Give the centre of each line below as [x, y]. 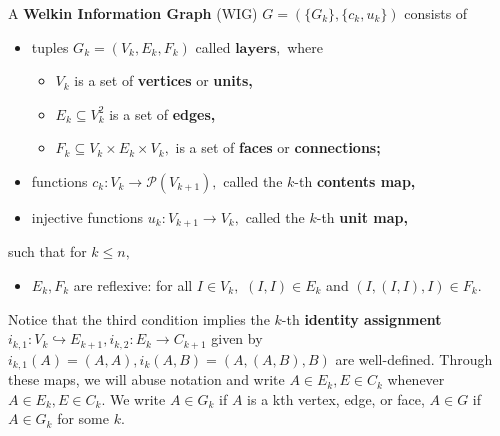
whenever [416, 379]
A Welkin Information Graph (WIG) [133, 13]
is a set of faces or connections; [278, 147]
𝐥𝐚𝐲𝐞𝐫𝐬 [256, 48]
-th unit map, [362, 216]
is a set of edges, [162, 113]
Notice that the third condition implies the [139, 318]
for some [83, 418]
